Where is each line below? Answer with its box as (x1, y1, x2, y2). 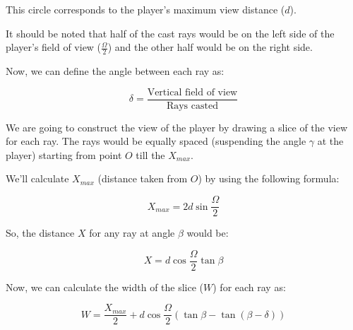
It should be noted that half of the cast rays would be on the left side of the (6, 25, 335, 40)
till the (136, 147, 165, 162)
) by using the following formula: (198, 171, 340, 186)
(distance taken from (97, 171, 188, 186)
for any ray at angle (89, 225, 175, 240)
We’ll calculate (6, 171, 69, 186)
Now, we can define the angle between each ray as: (6, 64, 225, 78)
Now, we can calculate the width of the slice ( (6, 279, 204, 294)
